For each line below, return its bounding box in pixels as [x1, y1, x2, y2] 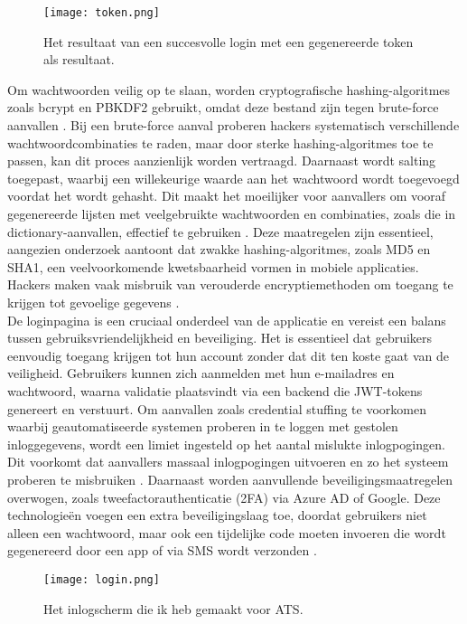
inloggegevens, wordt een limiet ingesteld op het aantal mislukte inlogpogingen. [7, 434, 445, 453]
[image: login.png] [43, 572, 160, 586]
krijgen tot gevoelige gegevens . [7, 292, 180, 311]
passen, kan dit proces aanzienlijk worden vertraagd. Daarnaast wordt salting [7, 151, 436, 170]
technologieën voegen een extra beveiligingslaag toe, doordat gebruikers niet [7, 506, 427, 525]
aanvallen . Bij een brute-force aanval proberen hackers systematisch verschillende [7, 116, 460, 135]
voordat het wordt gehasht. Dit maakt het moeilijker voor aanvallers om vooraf [7, 186, 446, 205]
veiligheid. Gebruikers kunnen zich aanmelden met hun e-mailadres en [7, 364, 395, 383]
